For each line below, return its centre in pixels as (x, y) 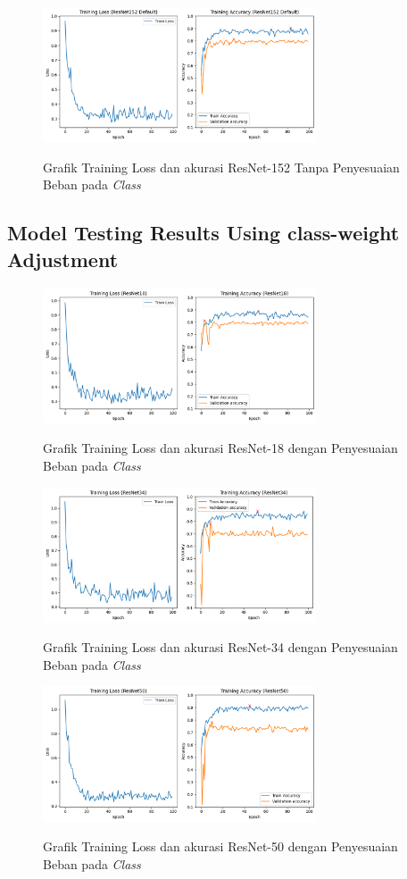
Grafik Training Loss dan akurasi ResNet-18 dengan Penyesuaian (220, 448)
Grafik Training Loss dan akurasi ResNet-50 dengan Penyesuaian (220, 846)
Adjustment (63, 259)
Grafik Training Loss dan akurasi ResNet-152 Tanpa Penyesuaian (221, 167)
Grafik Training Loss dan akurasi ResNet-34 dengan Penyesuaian (220, 647)
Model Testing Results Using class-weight (203, 233)
